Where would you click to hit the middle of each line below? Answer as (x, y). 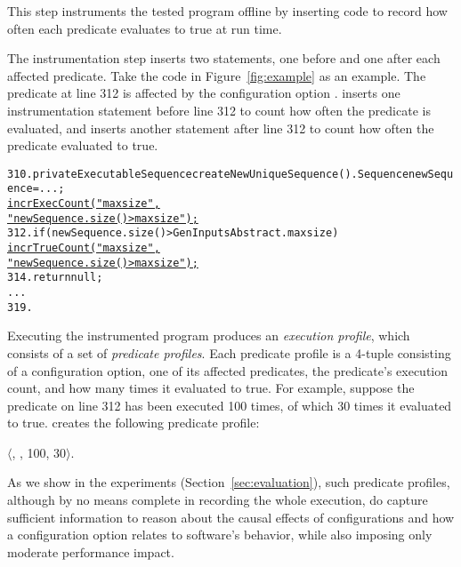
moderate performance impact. (91, 551)
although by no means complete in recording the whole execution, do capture (218, 500)
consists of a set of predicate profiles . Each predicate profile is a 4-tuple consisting (229, 352)
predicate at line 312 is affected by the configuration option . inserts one (204, 93)
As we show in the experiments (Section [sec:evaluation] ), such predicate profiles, (229, 482)
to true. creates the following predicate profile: (133, 423)
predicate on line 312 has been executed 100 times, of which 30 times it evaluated (230, 405)
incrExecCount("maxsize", (84, 204)
